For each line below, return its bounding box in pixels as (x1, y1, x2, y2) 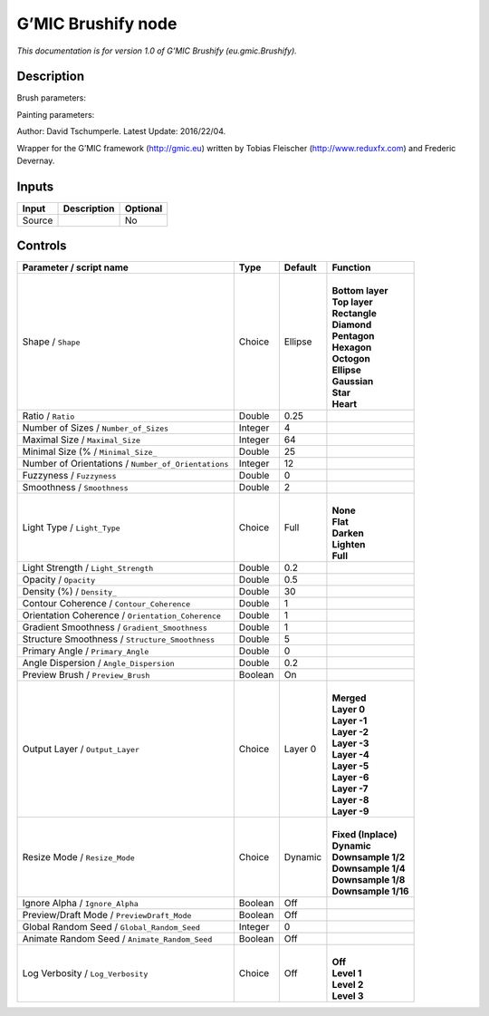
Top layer (331, 295, 373, 308)
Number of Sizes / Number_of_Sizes (22, 421, 169, 434)
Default (283, 261, 317, 274)
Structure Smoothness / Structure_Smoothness (22, 633, 216, 645)
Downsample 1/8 (331, 874, 406, 886)
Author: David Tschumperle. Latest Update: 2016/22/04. (16, 126, 226, 137)
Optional (124, 202, 163, 215)
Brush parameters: (16, 92, 86, 103)
